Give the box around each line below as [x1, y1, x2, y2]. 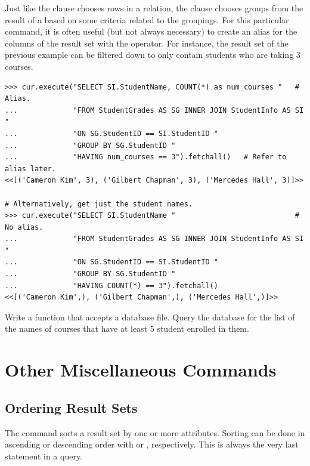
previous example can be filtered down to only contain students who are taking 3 [5, 48, 300, 61]
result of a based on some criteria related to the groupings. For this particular [5, 13, 289, 26]
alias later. [5, 164, 56, 173]
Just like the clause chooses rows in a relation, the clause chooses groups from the [5, 2, 303, 14]
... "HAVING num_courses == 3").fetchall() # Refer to [5, 153, 287, 162]
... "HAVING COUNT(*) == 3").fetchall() [5, 281, 218, 290]
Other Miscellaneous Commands [5, 357, 277, 382]
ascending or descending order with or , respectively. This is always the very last [5, 438, 299, 450]
